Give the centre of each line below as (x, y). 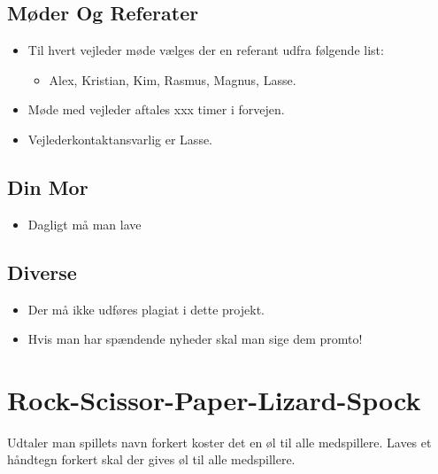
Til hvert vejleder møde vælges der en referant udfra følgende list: (206, 50)
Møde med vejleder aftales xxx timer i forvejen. (156, 109)
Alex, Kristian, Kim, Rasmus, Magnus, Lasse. (173, 79)
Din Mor (48, 186)
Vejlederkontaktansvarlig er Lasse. (120, 139)
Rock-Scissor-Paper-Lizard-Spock (214, 399)
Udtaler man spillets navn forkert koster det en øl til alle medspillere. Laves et (219, 442)
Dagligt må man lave (85, 224)
